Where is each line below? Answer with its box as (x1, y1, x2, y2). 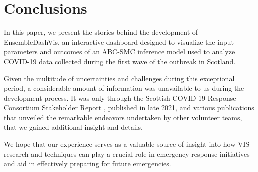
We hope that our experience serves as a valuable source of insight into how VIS (4, 139, 250, 149)
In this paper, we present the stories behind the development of (4, 27, 198, 37)
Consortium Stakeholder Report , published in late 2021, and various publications (4, 102, 254, 113)
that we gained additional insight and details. (4, 122, 143, 132)
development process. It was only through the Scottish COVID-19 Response (4, 92, 236, 103)
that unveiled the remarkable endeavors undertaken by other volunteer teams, (4, 112, 242, 122)
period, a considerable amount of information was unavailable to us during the (4, 83, 244, 93)
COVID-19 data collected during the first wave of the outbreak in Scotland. (4, 56, 236, 66)
